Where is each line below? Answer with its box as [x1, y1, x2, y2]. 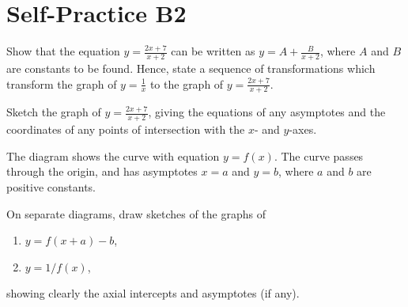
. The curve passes [274, 147, 364, 164]
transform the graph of [6, 75, 117, 92]
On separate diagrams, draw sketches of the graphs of [6, 205, 266, 222]
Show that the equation [6, 43, 120, 59]
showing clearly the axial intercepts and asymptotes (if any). [6, 285, 300, 301]
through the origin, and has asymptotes [6, 163, 198, 180]
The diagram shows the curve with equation [6, 147, 220, 164]
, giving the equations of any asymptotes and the [148, 104, 386, 120]
